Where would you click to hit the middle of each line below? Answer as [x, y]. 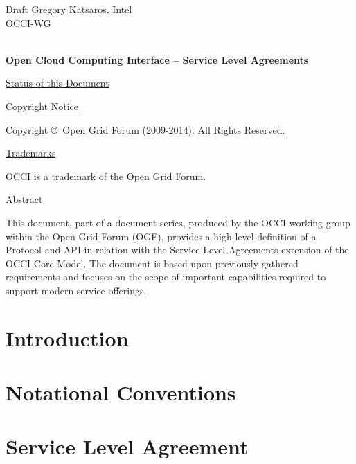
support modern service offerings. [76, 290]
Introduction [67, 338]
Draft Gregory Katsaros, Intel [69, 9]
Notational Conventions [121, 392]
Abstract [24, 199]
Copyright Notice [42, 106]
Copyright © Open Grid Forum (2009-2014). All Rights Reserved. [145, 129]
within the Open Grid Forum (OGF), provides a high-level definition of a [161, 236]
